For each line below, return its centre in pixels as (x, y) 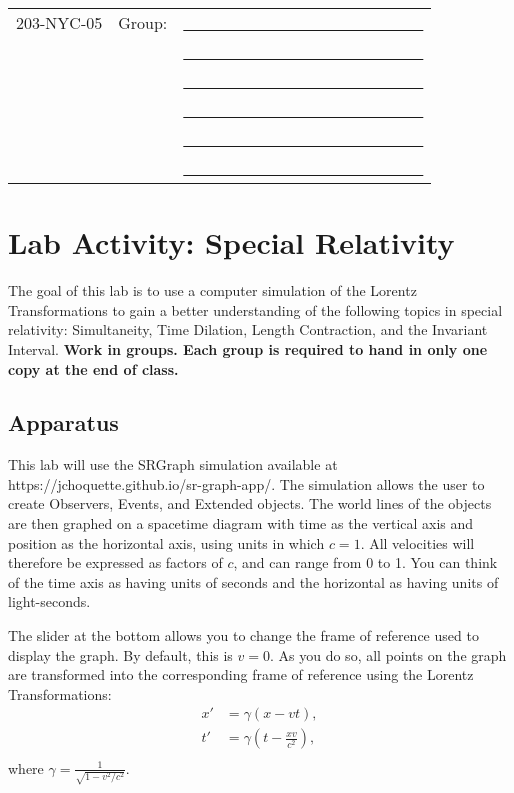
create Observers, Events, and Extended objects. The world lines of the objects (250, 503)
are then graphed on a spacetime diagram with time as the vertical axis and (241, 523)
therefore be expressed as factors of (115, 562)
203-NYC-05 (59, 22)
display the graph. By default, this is (120, 654)
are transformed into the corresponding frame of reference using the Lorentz (241, 674)
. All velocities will (417, 542)
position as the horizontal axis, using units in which (166, 542)
